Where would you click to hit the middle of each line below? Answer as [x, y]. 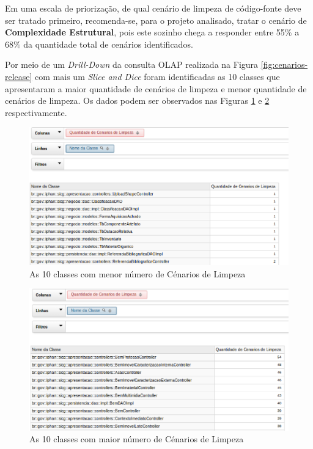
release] [19, 76]
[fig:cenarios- [284, 64]
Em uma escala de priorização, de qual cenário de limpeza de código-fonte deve [153, 8]
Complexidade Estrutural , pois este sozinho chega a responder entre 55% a [152, 32]
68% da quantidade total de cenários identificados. [99, 44]
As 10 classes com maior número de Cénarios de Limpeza [137, 439]
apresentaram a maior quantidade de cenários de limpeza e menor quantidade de [156, 88]
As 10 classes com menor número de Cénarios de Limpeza [138, 273]
